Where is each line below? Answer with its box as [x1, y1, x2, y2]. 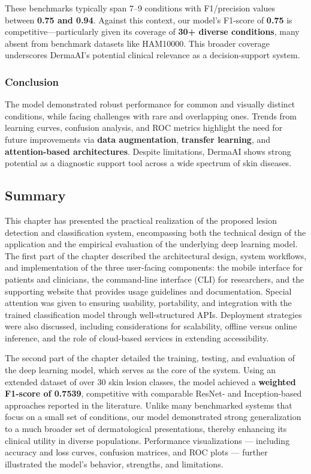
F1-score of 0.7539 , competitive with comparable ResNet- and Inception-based [5, 387, 302, 400]
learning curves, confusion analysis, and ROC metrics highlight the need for [5, 121, 283, 134]
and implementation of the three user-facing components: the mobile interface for [5, 261, 303, 274]
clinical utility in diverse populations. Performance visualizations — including [5, 434, 290, 446]
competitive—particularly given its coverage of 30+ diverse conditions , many [5, 25, 300, 38]
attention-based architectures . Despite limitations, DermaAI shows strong [5, 145, 291, 157]
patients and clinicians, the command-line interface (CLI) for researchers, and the [5, 272, 304, 285]
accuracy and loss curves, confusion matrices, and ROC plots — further [5, 446, 268, 458]
